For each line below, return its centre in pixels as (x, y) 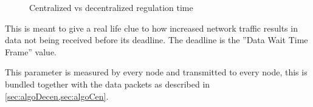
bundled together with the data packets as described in (108, 84)
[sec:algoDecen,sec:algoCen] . (57, 96)
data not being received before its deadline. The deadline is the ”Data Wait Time (156, 40)
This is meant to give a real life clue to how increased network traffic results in (151, 28)
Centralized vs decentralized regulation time (111, 7)
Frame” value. (31, 51)
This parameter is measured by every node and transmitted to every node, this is (156, 72)
